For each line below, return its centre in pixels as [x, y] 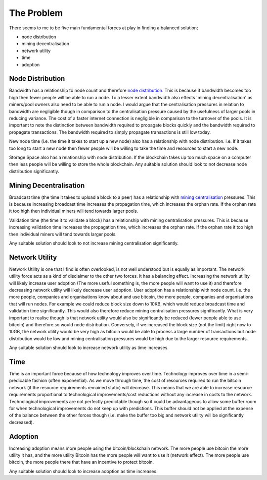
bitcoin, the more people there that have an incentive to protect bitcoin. [82, 462]
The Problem [36, 13]
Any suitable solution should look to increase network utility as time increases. [89, 348]
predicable [20, 381]
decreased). [22, 422]
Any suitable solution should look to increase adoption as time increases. [83, 471]
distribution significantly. [34, 171]
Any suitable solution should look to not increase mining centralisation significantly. [94, 243]
